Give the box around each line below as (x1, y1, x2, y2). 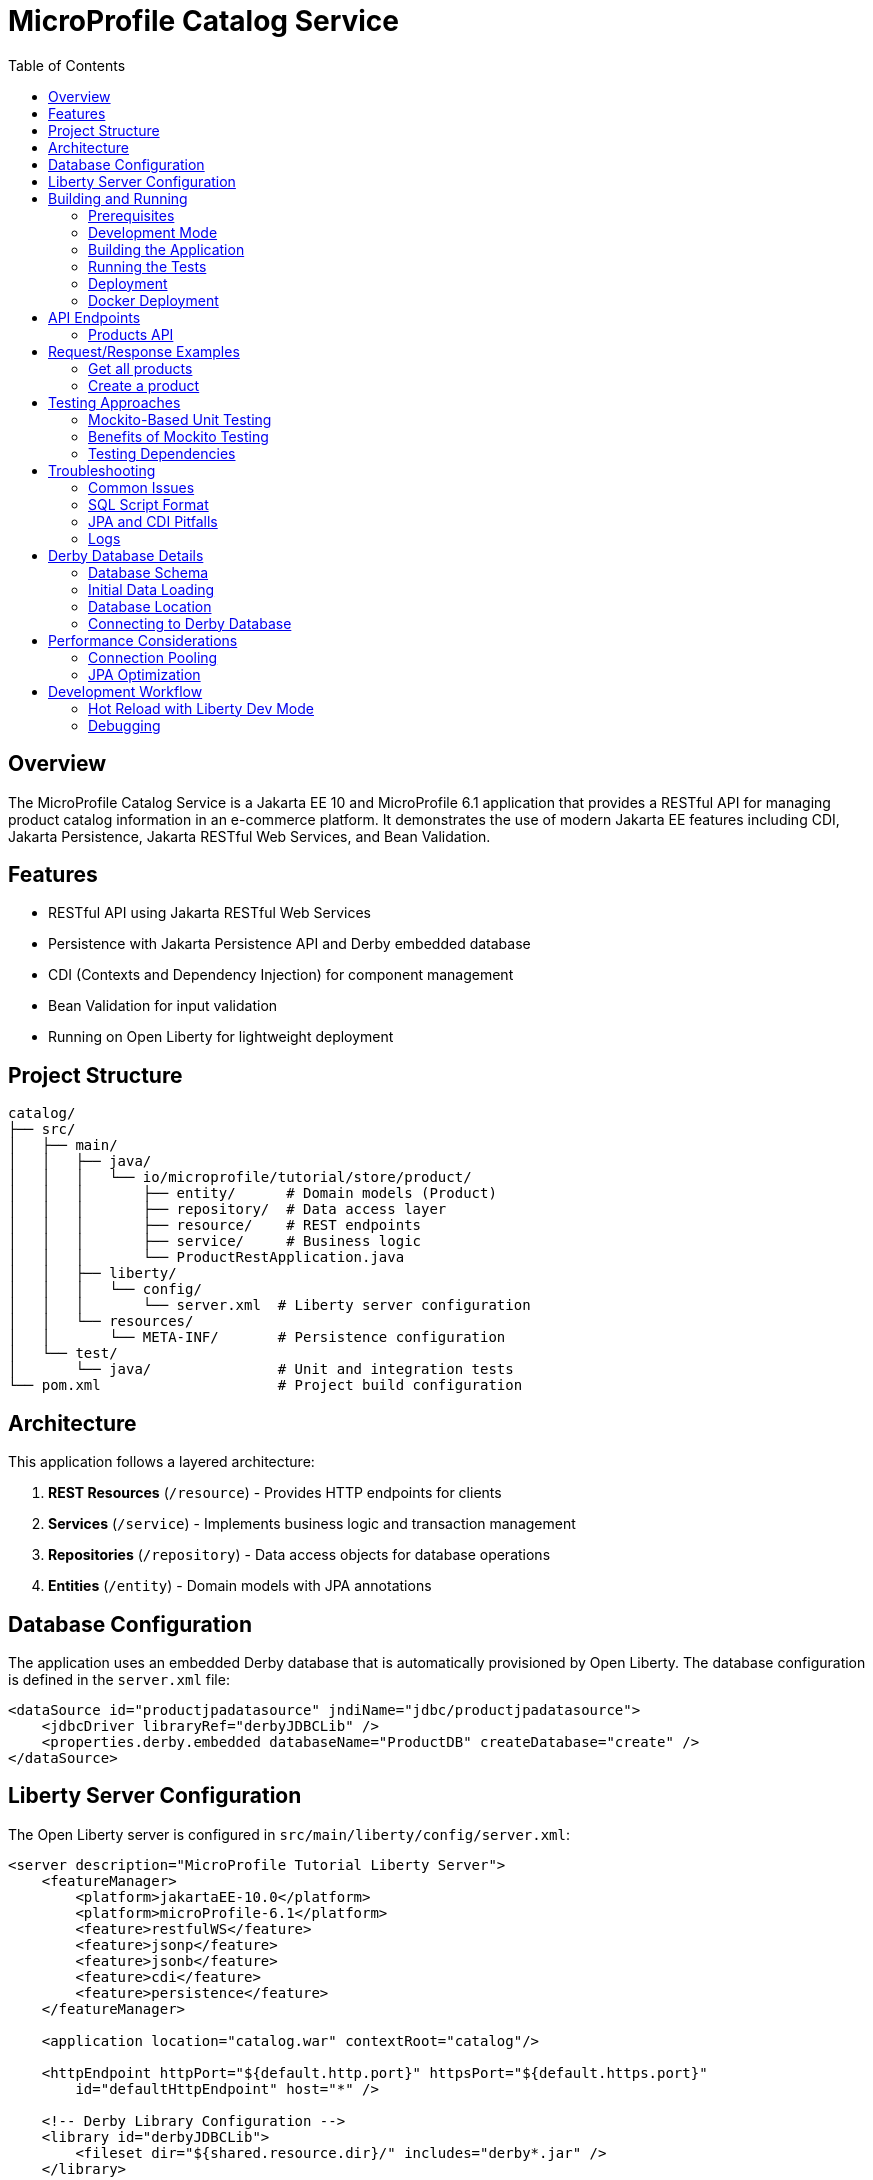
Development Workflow (48, 682, 203, 700)
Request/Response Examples (48, 342, 240, 360)
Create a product (88, 376, 200, 394)
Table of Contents (8, 56, 126, 74)
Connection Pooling (88, 648, 218, 666)
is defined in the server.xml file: (8, 1670, 230, 1688)
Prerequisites (88, 206, 175, 224)
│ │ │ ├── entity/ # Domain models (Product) (8, 1185, 497, 1202)
